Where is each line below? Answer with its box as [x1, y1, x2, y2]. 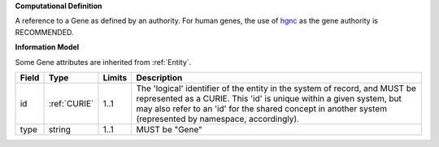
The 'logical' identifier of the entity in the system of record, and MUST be [136, 82, 416, 93]
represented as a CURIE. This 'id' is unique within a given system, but [136, 93, 402, 104]
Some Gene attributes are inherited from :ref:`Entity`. [15, 57, 192, 67]
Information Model [15, 42, 80, 52]
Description [136, 71, 183, 83]
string [48, 123, 71, 135]
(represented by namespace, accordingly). [136, 113, 300, 124]
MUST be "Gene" [136, 123, 202, 135]
